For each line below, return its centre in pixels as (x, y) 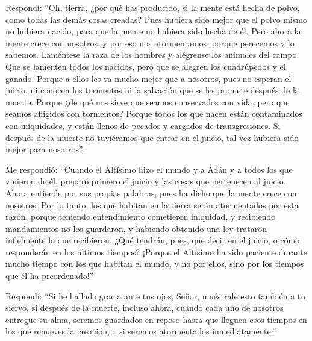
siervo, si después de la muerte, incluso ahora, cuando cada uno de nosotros (145, 308)
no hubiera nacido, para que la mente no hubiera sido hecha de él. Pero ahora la (153, 31)
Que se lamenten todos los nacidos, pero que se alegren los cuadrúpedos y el (146, 66)
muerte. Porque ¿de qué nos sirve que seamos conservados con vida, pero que (148, 102)
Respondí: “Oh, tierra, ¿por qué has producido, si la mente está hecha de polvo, (153, 7)
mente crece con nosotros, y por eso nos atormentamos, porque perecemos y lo (150, 42)
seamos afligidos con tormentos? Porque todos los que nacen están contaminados (154, 114)
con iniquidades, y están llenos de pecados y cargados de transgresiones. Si (143, 125)
